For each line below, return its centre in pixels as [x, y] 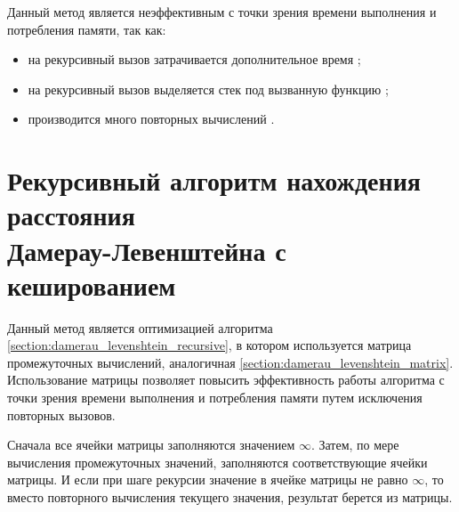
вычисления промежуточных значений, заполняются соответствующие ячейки [217, 462]
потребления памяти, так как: [87, 29]
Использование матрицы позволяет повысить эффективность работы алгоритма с [226, 380]
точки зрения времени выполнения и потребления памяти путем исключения [215, 398]
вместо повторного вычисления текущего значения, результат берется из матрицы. [230, 497]
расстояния [71, 215]
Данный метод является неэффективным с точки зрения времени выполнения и [222, 12]
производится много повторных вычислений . [151, 119]
